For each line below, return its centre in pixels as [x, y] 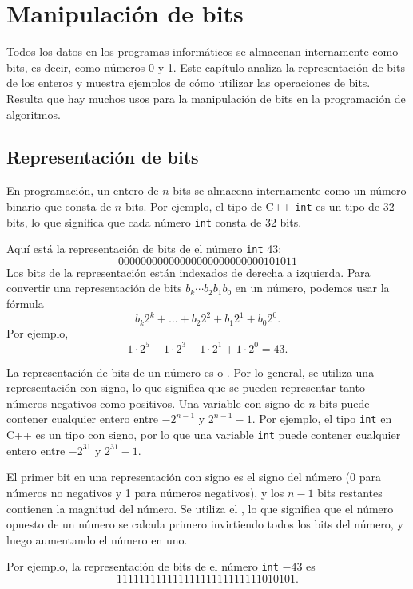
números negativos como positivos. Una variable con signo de [156, 403]
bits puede [344, 403]
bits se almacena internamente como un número [290, 190]
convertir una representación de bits [94, 288]
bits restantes [350, 492]
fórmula [25, 304]
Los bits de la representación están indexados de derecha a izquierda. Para [189, 272]
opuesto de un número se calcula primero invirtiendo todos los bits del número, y [205, 524]
